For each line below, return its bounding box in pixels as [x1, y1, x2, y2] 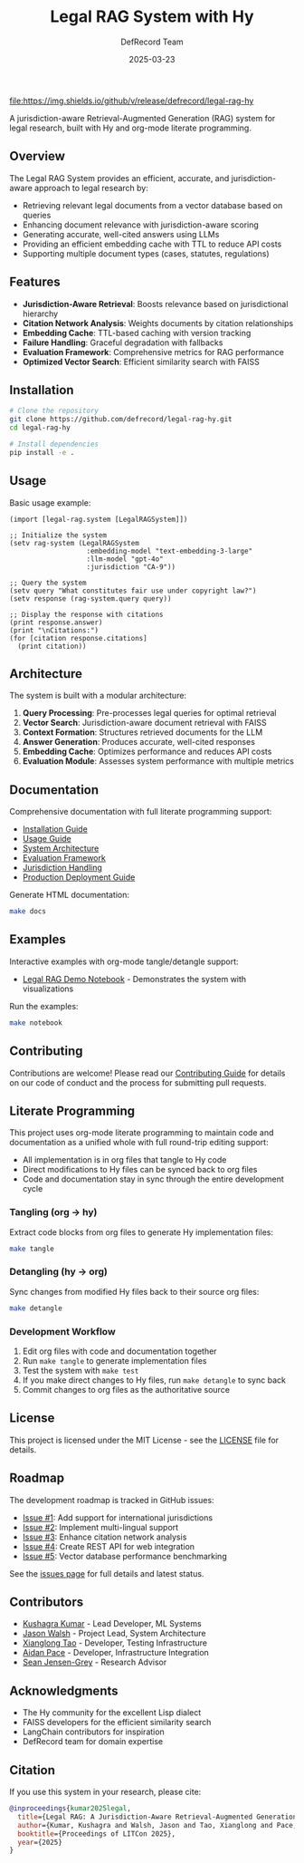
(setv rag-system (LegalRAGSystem [9, 538, 140, 547]
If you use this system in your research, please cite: [9, 1787, 202, 1798]
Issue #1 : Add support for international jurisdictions [22, 1511, 214, 1523]
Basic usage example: [9, 497, 91, 508]
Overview [9, 149, 66, 164]
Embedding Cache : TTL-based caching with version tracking [22, 327, 252, 338]
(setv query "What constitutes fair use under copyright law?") [9, 586, 257, 595]
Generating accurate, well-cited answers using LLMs [22, 228, 220, 239]
